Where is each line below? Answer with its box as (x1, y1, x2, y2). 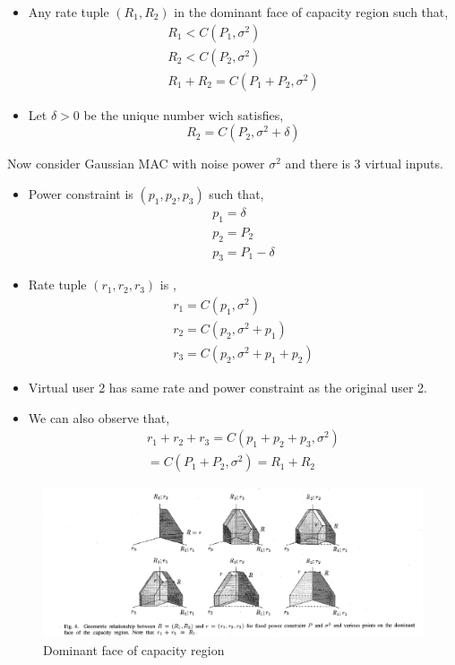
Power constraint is (28, 184, 133, 203)
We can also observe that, (28, 408, 170, 427)
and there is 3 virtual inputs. (285, 154, 443, 173)
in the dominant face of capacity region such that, (174, 3, 449, 21)
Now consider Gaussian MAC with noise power (7, 154, 265, 173)
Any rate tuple (28, 3, 109, 21)
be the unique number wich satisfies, (83, 105, 284, 124)
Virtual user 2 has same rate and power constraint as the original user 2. (28, 378, 428, 397)
